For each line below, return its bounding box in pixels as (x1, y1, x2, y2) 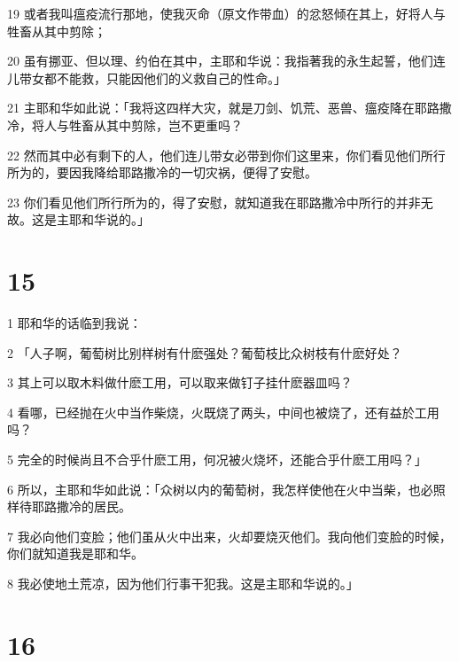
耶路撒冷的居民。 (31, 497, 131, 516)
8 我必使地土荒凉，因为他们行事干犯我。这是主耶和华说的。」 (7, 574, 359, 592)
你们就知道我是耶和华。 (7, 544, 144, 563)
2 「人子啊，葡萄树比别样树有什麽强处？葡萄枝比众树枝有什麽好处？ (7, 343, 402, 362)
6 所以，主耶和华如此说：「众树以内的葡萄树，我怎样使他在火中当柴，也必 (7, 479, 433, 498)
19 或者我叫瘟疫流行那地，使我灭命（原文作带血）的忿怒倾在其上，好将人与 (7, 4, 446, 22)
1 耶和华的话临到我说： (7, 314, 142, 332)
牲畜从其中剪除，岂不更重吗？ (68, 115, 243, 134)
